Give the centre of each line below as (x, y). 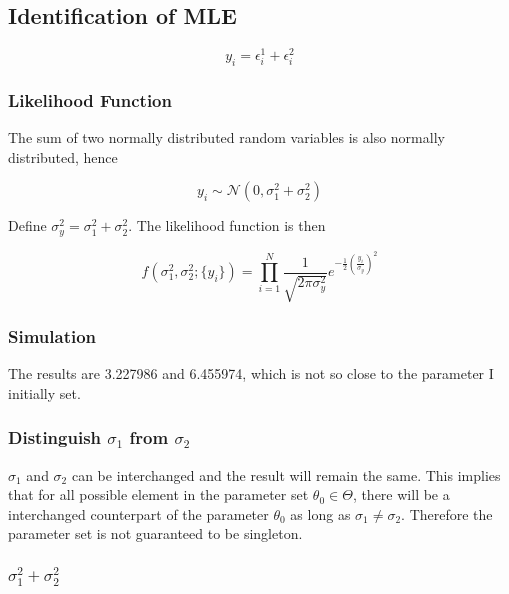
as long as (320, 513)
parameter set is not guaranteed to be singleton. (155, 533)
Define (27, 225)
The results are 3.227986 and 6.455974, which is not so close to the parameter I (251, 373)
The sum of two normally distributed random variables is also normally (226, 137)
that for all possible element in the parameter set (158, 494)
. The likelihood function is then (227, 225)
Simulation (52, 335)
